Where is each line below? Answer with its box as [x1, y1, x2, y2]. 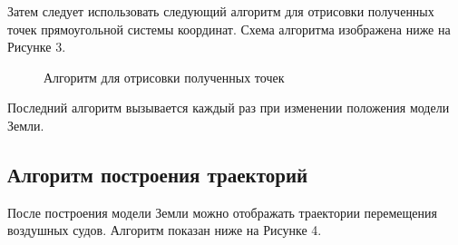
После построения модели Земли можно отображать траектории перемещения [7, 202, 437, 221]
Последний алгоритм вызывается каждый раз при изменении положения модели [7, 98, 450, 117]
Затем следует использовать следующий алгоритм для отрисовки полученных [7, 2, 434, 20]
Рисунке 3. [7, 37, 66, 56]
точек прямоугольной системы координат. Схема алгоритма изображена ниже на [7, 19, 451, 38]
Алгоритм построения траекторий [7, 160, 308, 188]
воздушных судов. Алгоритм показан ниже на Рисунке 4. [7, 220, 322, 240]
